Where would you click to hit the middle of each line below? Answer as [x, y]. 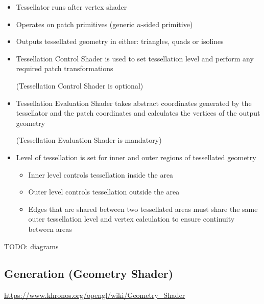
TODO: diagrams [31, 246]
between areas [50, 229]
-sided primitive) [167, 24]
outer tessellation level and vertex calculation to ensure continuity [131, 219]
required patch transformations [65, 68]
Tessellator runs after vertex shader [71, 7]
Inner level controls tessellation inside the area [101, 174]
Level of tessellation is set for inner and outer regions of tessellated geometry [136, 157]
